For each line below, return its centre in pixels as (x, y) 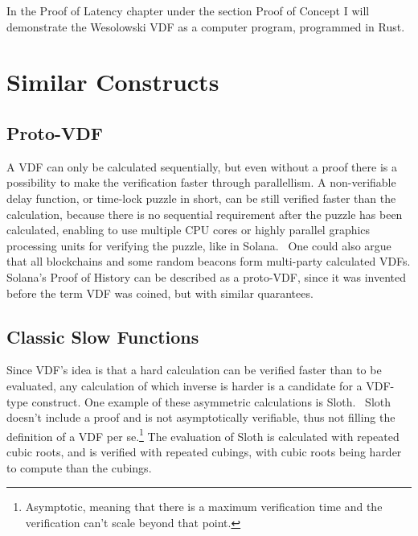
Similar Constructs (113, 82)
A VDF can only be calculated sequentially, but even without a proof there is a (202, 166)
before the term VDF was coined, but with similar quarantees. (160, 293)
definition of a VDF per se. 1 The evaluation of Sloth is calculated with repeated (203, 435)
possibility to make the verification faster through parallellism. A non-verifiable (201, 182)
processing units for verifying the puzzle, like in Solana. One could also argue (199, 245)
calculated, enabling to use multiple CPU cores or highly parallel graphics (189, 230)
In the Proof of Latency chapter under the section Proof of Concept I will (188, 10)
